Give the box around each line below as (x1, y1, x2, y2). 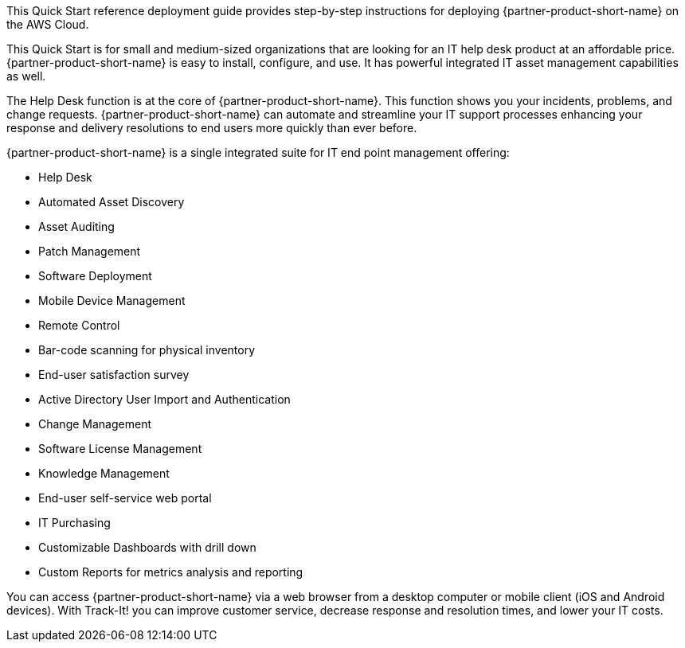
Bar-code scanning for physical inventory (38, 343, 256, 357)
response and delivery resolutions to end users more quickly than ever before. (6, 121, 417, 135)
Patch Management (38, 244, 141, 258)
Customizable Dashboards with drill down (38, 541, 256, 554)
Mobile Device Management (38, 294, 186, 307)
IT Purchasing (38, 516, 111, 529)
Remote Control (38, 318, 120, 332)
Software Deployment (38, 269, 152, 283)
